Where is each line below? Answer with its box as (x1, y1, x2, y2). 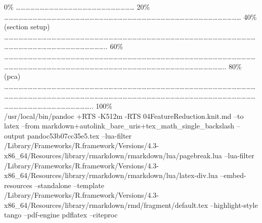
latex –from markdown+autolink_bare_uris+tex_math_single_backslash (4, 120, 235, 131)
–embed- (220, 170, 246, 181)
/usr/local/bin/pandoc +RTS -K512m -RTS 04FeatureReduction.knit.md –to (4, 110, 244, 121)
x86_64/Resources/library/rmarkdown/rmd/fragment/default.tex (4, 199, 208, 210)
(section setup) (4, 21, 50, 32)
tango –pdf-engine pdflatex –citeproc (4, 209, 118, 220)
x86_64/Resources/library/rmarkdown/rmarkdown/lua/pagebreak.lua (4, 150, 222, 160)
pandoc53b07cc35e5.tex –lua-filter (27, 130, 132, 141)
